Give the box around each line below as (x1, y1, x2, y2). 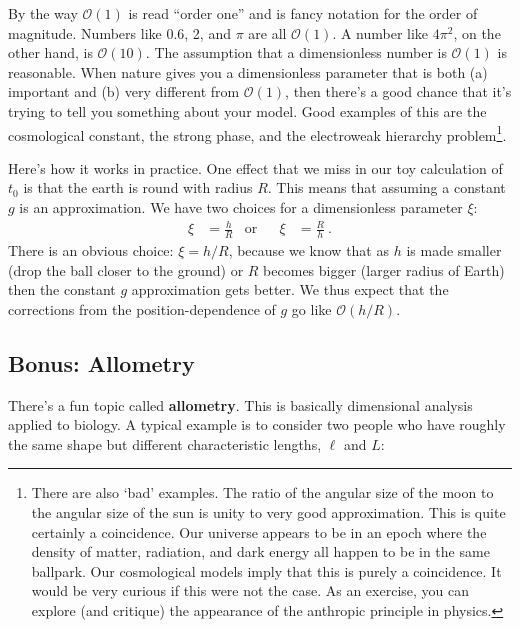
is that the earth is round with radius (23, 177, 253, 198)
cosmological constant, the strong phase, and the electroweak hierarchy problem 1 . (8, 121, 507, 145)
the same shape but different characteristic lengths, (8, 433, 322, 454)
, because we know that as (228, 239, 389, 260)
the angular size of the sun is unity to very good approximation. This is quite (31, 501, 506, 522)
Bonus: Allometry (8, 347, 195, 378)
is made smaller (406, 239, 502, 260)
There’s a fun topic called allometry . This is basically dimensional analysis (8, 394, 473, 415)
